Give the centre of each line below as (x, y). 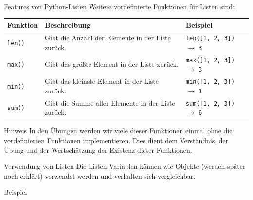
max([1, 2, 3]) (210, 60)
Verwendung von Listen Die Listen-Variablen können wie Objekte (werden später (125, 166)
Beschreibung (68, 25)
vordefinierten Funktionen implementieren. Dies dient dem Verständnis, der (116, 140)
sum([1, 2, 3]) (210, 103)
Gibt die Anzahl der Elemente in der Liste (108, 37)
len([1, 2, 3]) (210, 38)
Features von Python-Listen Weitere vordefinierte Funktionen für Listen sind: (119, 6)
